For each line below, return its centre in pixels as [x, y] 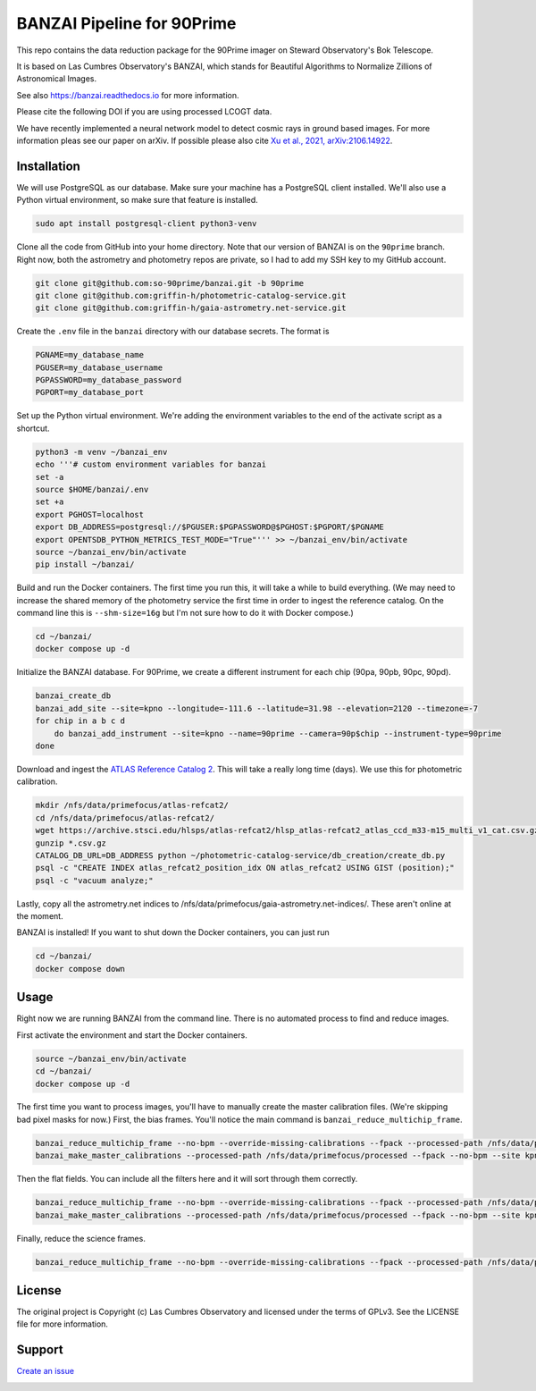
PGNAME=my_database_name [90, 355]
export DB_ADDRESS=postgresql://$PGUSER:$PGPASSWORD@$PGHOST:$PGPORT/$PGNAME [209, 527]
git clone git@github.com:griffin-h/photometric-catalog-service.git [191, 295]
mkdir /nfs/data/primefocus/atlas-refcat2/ [132, 805]
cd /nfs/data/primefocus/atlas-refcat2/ [125, 818]
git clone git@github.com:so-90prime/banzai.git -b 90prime [170, 283]
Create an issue [46, 1371]
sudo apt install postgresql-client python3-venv [146, 224]
